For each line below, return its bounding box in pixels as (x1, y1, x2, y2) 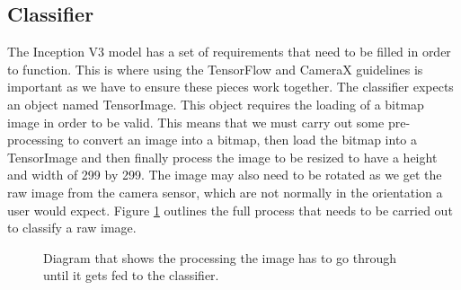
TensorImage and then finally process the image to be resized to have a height (7, 147, 438, 166)
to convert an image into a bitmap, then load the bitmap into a (67, 130, 418, 149)
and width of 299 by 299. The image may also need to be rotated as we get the (7, 165, 442, 184)
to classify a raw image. (7, 218, 137, 237)
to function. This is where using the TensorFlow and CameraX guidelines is (7, 59, 423, 78)
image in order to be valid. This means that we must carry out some (7, 112, 385, 131)
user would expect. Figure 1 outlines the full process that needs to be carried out (7, 200, 453, 219)
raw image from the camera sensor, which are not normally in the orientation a (7, 182, 443, 201)
